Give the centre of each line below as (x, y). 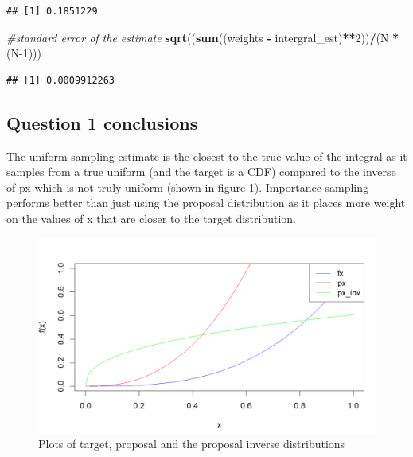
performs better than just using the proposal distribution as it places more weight (206, 203)
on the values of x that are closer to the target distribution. (151, 218)
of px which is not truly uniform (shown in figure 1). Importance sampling (188, 187)
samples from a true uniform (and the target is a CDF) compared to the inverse (201, 172)
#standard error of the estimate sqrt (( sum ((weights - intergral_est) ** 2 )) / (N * (203, 37)
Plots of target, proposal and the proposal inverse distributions (192, 444)
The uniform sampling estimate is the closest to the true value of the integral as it (207, 156)
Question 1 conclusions (102, 122)
